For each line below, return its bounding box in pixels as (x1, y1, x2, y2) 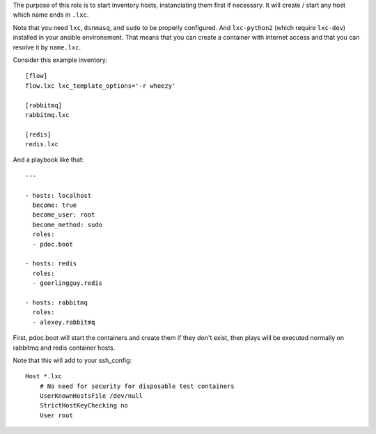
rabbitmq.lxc (25, 111, 70, 118)
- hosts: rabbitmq (25, 298, 88, 307)
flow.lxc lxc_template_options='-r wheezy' (25, 82, 176, 90)
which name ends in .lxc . (13, 10, 89, 19)
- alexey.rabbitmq (32, 318, 95, 326)
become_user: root (32, 211, 95, 219)
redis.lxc (25, 140, 58, 148)
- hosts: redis (25, 260, 77, 268)
